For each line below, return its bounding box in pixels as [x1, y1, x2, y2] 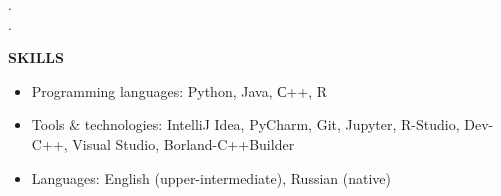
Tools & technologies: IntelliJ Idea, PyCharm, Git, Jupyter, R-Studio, [31, 114, 460, 135]
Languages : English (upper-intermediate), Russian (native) [31, 167, 391, 188]
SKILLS [8, 47, 64, 68]
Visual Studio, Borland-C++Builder [72, 133, 295, 154]
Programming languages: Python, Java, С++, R [31, 80, 328, 101]
